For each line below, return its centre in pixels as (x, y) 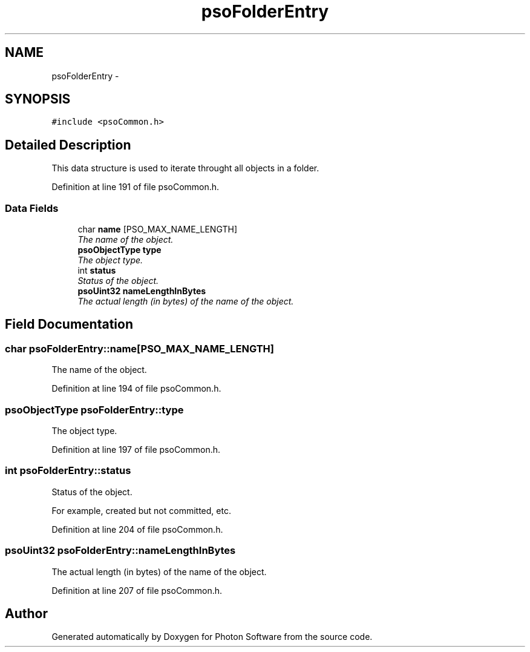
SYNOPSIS (38, 99)
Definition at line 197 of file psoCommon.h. (136, 449)
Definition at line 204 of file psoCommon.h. (137, 529)
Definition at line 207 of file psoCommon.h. (137, 590)
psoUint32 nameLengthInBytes (142, 291)
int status (97, 271)
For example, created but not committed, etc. (141, 510)
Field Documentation (69, 324)
